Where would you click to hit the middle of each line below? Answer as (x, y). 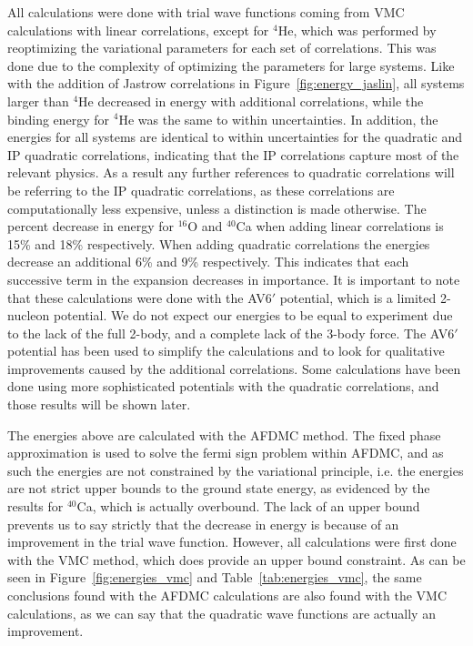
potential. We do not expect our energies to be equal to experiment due (253, 315)
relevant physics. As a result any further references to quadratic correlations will (231, 172)
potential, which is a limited (358, 297)
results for (35, 506)
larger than (38, 101)
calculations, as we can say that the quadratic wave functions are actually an (221, 613)
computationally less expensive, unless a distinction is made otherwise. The (217, 208)
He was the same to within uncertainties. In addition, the (278, 119)
